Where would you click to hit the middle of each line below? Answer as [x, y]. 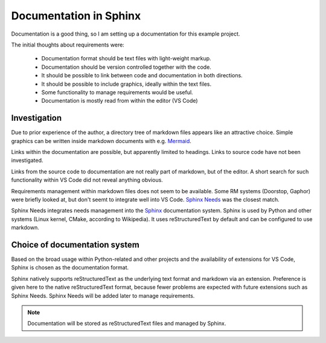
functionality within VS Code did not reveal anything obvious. [87, 180]
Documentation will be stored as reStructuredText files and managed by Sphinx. [127, 324]
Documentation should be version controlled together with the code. [126, 67]
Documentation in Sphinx [76, 16]
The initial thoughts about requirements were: [68, 45]
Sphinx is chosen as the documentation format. [70, 268]
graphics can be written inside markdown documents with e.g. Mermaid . [101, 141]
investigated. [27, 161]
